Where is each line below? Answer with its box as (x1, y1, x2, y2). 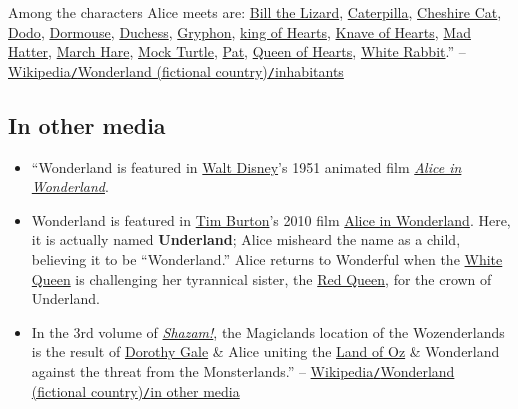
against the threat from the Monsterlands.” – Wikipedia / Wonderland (31, 360, 455, 381)
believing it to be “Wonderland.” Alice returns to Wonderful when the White (31, 249, 503, 270)
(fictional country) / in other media (31, 380, 240, 401)
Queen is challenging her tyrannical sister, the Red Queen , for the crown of (31, 268, 492, 289)
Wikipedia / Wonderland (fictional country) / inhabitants (8, 60, 344, 81)
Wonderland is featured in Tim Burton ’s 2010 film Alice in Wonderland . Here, (31, 209, 511, 230)
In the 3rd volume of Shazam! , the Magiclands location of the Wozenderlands (31, 321, 505, 342)
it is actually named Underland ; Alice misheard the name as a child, (31, 229, 461, 250)
